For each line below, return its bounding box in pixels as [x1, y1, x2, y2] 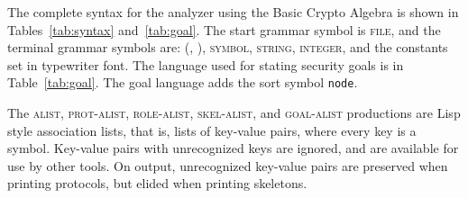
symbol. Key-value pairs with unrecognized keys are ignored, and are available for [7, 139, 459, 157]
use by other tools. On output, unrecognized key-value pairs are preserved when [7, 156, 448, 175]
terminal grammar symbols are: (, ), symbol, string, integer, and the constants [7, 38, 448, 57]
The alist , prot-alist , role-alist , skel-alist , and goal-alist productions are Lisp [7, 103, 461, 122]
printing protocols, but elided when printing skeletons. [7, 174, 307, 193]
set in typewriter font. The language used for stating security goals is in [7, 55, 404, 74]
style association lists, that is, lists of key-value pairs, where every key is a [7, 121, 417, 139]
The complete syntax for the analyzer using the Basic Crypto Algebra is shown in [7, 3, 459, 21]
